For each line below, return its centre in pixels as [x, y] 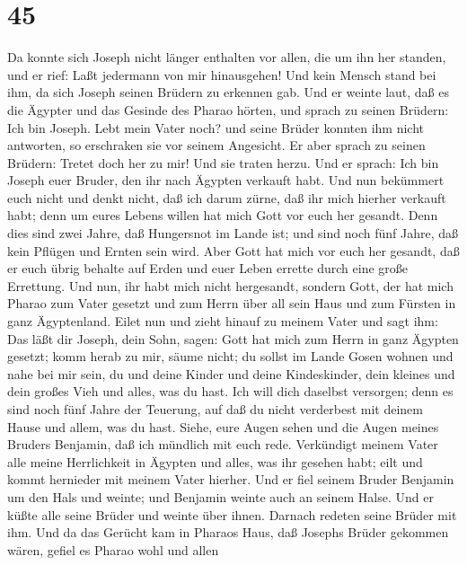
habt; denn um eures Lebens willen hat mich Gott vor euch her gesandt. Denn [223, 215]
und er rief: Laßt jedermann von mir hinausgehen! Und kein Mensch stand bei [222, 74]
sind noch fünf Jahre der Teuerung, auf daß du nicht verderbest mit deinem [215, 409]
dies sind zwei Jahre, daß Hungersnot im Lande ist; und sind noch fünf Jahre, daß [233, 233]
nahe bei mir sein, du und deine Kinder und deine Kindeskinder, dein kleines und [231, 373]
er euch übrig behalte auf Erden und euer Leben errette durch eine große [207, 268]
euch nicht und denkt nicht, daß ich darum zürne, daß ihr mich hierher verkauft [227, 197]
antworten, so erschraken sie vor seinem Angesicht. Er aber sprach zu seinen [216, 145]
